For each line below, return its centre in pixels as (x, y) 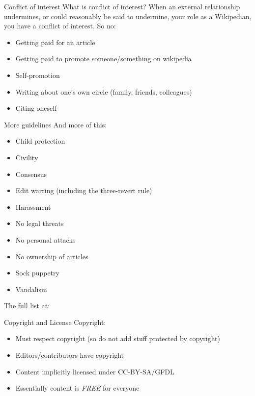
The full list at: (27, 306)
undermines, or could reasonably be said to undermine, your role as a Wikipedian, (128, 16)
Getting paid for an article (55, 42)
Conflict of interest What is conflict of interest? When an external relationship (122, 6)
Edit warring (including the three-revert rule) (84, 190)
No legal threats (40, 223)
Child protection (40, 141)
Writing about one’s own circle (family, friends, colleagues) (104, 91)
